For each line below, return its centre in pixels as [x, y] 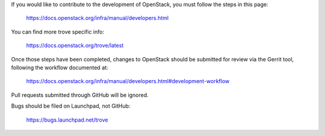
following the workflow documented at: [60, 67]
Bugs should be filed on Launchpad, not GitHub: [71, 106]
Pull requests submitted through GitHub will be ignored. [80, 95]
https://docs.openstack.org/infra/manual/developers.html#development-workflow [128, 81]
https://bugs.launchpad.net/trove [67, 120]
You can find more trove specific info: [58, 32]
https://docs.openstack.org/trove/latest [75, 46]
